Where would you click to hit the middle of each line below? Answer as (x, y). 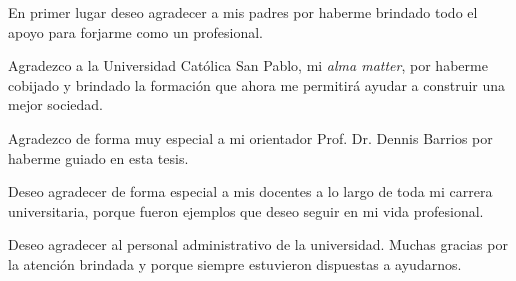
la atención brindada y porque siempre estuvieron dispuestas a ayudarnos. (235, 263)
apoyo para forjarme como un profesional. (135, 31)
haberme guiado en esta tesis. (98, 157)
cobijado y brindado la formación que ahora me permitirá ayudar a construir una (257, 84)
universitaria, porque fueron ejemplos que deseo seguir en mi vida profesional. (246, 210)
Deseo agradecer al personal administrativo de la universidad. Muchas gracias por (258, 244)
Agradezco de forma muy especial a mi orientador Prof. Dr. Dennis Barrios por (250, 137)
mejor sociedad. (56, 104)
